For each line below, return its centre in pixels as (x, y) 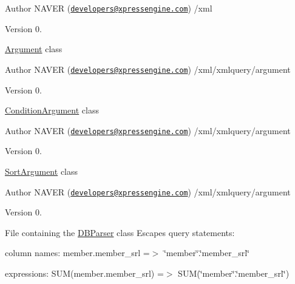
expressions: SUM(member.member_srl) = (84, 273)
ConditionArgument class (52, 110)
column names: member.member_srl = (77, 253)
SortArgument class (42, 171)
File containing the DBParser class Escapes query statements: (120, 232)
